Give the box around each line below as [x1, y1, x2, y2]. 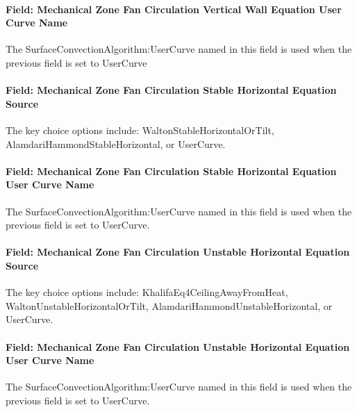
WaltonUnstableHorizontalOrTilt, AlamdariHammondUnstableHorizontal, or [6, 298, 333, 313]
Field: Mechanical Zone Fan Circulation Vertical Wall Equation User [6, 1, 342, 16]
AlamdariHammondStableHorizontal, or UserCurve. [6, 136, 226, 151]
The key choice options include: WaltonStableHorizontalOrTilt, [6, 122, 274, 137]
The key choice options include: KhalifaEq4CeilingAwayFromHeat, [6, 285, 288, 299]
